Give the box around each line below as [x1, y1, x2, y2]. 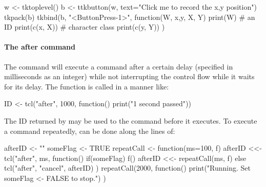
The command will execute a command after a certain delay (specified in [4, 61, 233, 72]
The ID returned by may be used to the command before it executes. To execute [4, 115, 257, 126]
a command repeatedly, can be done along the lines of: [4, 125, 175, 136]
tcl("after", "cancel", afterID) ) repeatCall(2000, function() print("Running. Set [4, 162, 251, 173]
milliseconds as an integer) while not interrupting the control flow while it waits [4, 71, 255, 82]
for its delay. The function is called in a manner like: [4, 81, 169, 91]
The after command [4, 41, 76, 52]
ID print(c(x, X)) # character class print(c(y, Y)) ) [4, 21, 165, 32]
